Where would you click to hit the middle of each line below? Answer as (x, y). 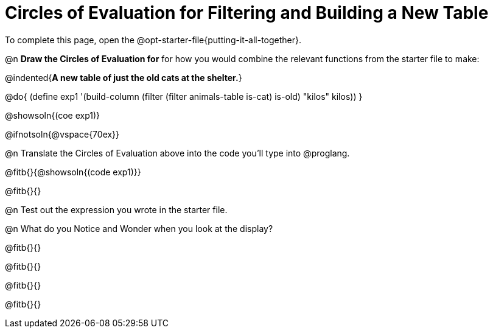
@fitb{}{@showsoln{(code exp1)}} (73, 172)
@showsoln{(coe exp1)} (53, 115)
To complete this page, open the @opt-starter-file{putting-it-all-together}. (153, 40)
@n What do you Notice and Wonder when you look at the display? (139, 228)
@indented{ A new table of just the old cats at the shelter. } (124, 77)
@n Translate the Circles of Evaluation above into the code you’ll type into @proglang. (177, 153)
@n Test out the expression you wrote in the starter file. (116, 209)
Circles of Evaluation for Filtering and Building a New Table (247, 13)
